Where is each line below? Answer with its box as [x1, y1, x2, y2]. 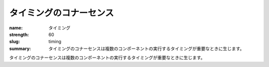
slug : [9, 39, 20, 45]
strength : [9, 31, 29, 37]
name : [9, 25, 23, 31]
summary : [9, 45, 31, 52]
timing [48, 39, 62, 45]
